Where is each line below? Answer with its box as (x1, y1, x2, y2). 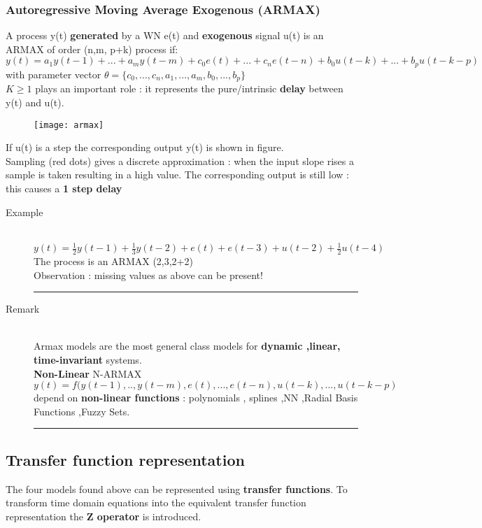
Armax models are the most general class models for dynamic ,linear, (34, 338, 341, 353)
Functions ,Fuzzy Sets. (34, 404, 130, 418)
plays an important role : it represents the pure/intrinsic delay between (35, 81, 343, 96)
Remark (6, 301, 40, 316)
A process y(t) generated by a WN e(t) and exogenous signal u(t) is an (6, 28, 324, 43)
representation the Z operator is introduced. (6, 508, 201, 523)
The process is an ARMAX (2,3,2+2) (34, 254, 193, 269)
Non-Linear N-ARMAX (34, 366, 142, 380)
